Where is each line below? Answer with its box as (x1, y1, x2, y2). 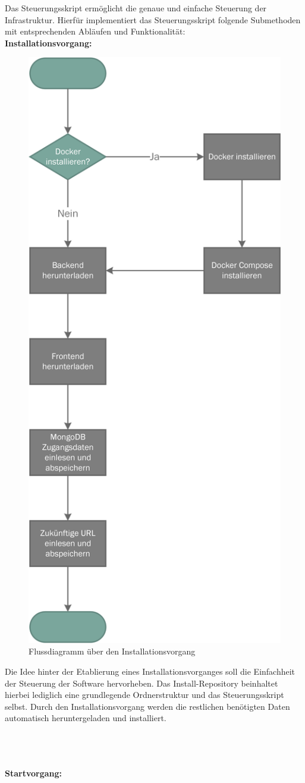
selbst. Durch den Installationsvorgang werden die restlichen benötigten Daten (5, 700, 290, 712)
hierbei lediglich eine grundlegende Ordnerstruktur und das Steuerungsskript (5, 688, 284, 701)
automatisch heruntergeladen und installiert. (5, 712, 166, 724)
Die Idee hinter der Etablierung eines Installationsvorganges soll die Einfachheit (5, 665, 295, 678)
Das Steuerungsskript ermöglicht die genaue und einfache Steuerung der (5, 2, 267, 14)
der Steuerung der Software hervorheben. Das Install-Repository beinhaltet (5, 676, 278, 689)
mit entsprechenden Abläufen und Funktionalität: (5, 25, 185, 37)
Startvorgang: (5, 766, 62, 779)
